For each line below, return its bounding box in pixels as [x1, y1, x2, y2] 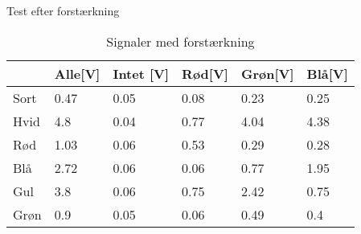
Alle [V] [54, 64, 101, 83]
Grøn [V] [240, 64, 294, 83]
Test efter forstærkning [6, 2, 120, 18]
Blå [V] [306, 64, 348, 83]
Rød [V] [182, 64, 228, 83]
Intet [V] [113, 64, 170, 83]
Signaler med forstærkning [106, 31, 255, 51]
